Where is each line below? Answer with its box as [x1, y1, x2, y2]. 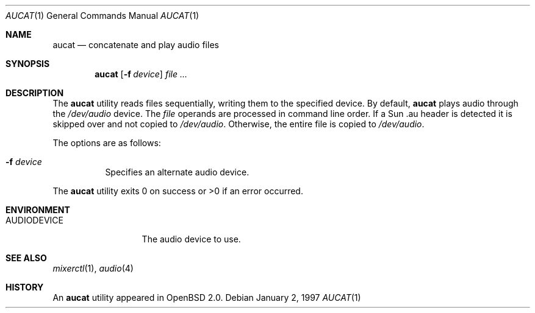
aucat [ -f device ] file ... [95, 69, 187, 79]
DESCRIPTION [5, 88, 64, 98]
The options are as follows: [52, 138, 161, 148]
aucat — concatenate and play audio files [52, 40, 219, 50]
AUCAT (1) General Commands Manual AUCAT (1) [5, 10, 199, 21]
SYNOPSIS [5, 58, 50, 69]
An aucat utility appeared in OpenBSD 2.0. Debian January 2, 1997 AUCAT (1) [52, 292, 361, 303]
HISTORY [5, 282, 44, 292]
